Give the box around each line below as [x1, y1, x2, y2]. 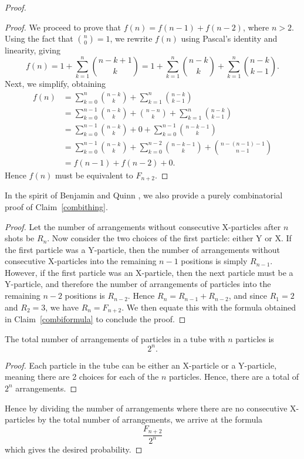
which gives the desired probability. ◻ [5, 443, 143, 455]
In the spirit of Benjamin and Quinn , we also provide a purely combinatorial [5, 189, 283, 201]
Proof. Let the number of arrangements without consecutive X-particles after [5, 220, 281, 232]
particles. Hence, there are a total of [169, 370, 299, 383]
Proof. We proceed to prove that [5, 21, 121, 33]
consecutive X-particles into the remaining [5, 255, 157, 267]
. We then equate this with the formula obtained [121, 301, 296, 313]
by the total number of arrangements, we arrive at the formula [38, 413, 263, 426]
